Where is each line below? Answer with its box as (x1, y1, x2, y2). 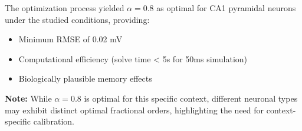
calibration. (33, 115, 74, 127)
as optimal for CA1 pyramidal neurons (156, 2, 296, 14)
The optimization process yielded (5, 2, 124, 14)
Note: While (5, 92, 52, 104)
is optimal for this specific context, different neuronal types (84, 92, 298, 104)
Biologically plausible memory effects (18, 72, 152, 85)
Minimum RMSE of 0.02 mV (18, 33, 123, 45)
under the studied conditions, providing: (5, 13, 150, 25)
